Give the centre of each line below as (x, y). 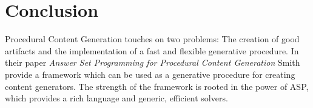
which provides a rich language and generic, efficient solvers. (116, 98)
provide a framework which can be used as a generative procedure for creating (150, 74)
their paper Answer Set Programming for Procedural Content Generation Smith (153, 62)
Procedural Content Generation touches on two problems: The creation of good (152, 39)
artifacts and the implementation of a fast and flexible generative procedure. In (152, 50)
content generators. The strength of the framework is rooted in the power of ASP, (157, 86)
